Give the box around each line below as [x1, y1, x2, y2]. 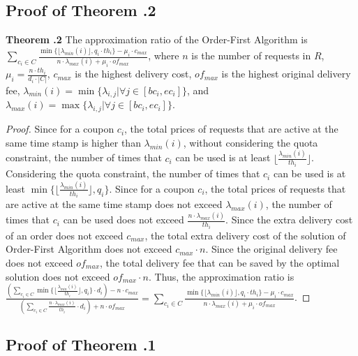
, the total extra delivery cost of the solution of [144, 228, 346, 242]
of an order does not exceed [6, 228, 124, 242]
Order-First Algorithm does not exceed [6, 242, 172, 256]
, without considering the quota [183, 135, 318, 149]
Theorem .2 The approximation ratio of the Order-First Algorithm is [6, 32, 308, 47]
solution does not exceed [6, 269, 110, 283]
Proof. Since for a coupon [6, 121, 114, 136]
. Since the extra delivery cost [225, 212, 353, 227]
